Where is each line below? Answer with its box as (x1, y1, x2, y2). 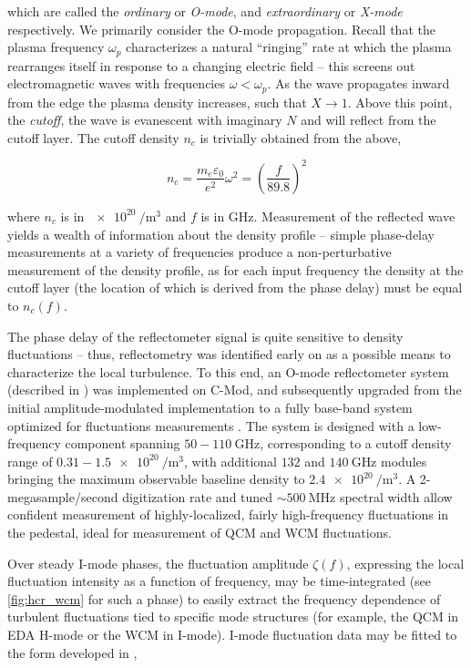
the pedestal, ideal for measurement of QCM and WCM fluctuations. (7, 523, 392, 542)
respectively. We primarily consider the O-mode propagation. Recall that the (7, 19, 435, 38)
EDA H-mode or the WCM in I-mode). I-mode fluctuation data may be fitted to (7, 625, 457, 644)
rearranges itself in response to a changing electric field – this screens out (7, 56, 415, 75)
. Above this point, (347, 92, 453, 111)
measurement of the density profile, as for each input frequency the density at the (7, 260, 464, 279)
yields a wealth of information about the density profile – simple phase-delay (7, 224, 435, 243)
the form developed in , (7, 642, 138, 662)
